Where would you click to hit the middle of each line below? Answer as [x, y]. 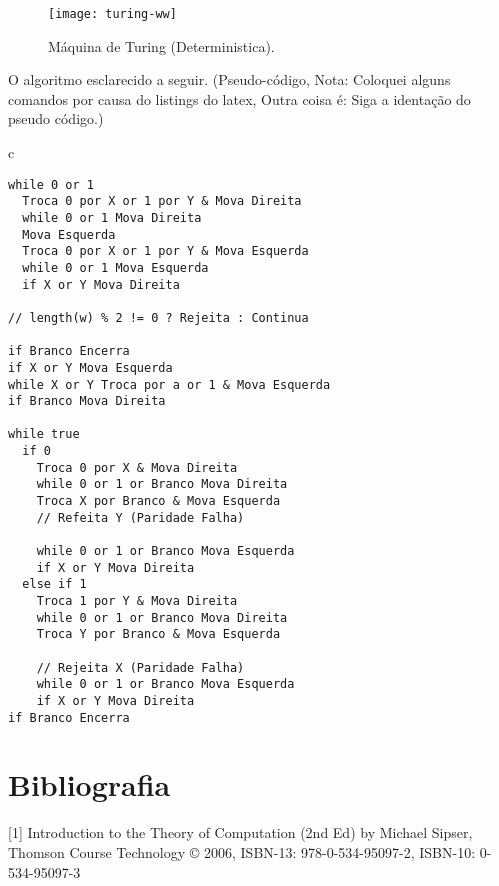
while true [44, 434]
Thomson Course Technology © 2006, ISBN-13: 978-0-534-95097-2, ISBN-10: [242, 852]
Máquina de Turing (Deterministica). [161, 45]
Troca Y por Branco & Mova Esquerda [158, 634]
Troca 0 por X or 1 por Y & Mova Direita [162, 201]
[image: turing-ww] [112, 14]
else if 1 [54, 584]
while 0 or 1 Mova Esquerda [115, 267]
